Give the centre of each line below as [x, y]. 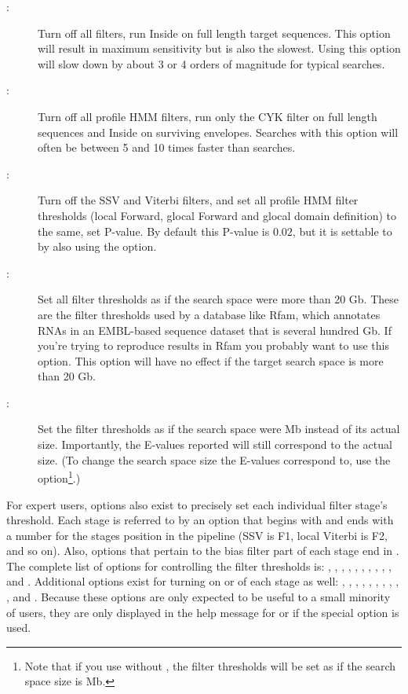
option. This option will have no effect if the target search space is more [211, 360]
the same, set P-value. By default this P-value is [154, 231]
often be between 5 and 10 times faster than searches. [167, 147]
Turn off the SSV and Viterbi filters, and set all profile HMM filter [198, 200]
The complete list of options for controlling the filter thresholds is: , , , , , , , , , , [199, 565]
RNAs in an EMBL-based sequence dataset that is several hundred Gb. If [215, 330]
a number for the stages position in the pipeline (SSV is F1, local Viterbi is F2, [197, 535]
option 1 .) [59, 477]
